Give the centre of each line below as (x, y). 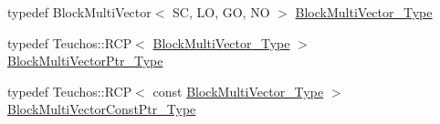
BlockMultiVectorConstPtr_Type (102, 109)
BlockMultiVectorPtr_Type (85, 61)
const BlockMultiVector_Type (238, 91)
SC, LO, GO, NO (221, 12)
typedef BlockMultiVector (79, 12)
